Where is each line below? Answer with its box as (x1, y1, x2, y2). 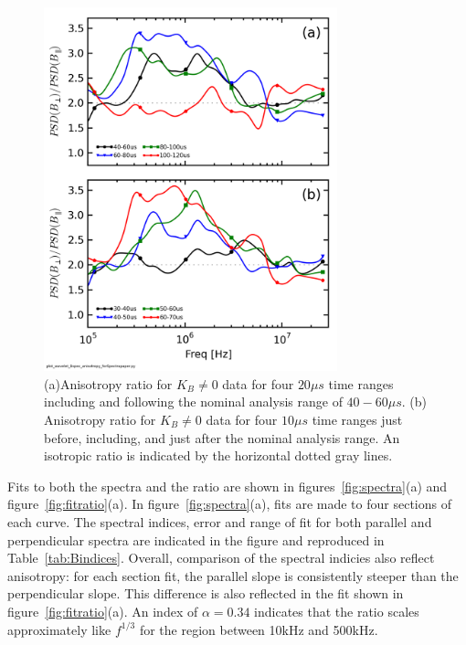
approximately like (7, 619, 111, 639)
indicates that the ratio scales (254, 601, 419, 620)
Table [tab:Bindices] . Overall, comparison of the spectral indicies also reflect (7, 548, 435, 567)
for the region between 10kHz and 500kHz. (139, 619, 378, 639)
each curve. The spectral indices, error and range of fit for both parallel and (7, 513, 432, 531)
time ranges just (312, 410, 403, 429)
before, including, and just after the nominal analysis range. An (44, 428, 400, 447)
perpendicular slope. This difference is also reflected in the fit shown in (7, 584, 404, 603)
